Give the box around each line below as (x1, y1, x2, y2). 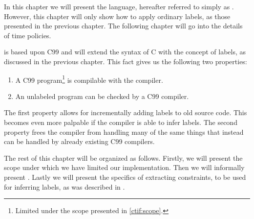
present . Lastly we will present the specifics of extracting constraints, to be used (4, 171, 246, 182)
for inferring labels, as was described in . (4, 181, 125, 192)
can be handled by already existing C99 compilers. (4, 136, 155, 146)
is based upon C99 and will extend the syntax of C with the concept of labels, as (4, 47, 246, 57)
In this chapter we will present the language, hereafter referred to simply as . (4, 1, 234, 11)
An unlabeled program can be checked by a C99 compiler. (15, 91, 189, 101)
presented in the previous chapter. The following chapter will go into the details (4, 21, 243, 31)
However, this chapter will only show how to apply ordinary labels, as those (4, 11, 231, 21)
